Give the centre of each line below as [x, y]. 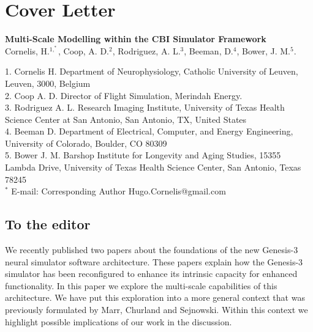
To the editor [48, 224]
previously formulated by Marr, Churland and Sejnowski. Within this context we [156, 310]
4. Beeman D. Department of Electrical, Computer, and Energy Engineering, [149, 131]
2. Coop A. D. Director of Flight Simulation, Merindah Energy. [124, 95]
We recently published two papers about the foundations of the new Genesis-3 [152, 250]
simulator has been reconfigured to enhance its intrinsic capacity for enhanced [151, 274]
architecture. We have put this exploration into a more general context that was [155, 297]
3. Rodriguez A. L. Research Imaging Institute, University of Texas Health [145, 107]
